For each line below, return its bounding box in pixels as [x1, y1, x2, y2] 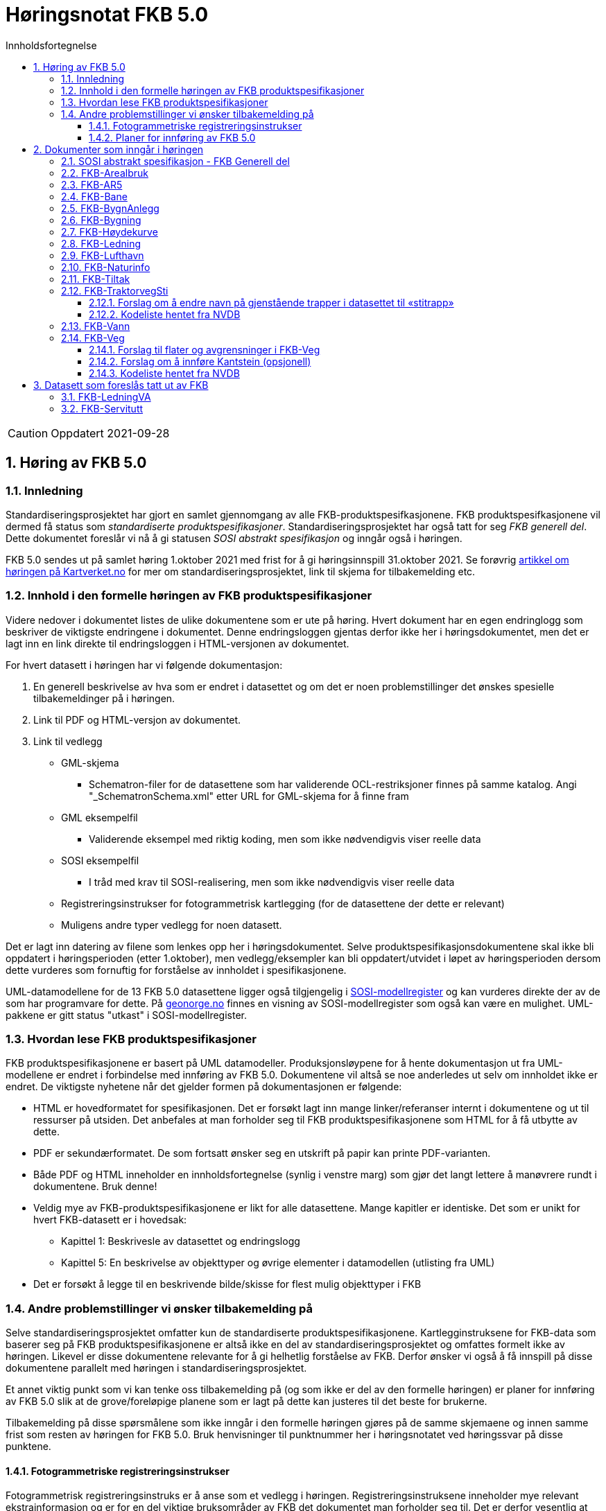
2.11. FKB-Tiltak [61, 272, 130, 285]
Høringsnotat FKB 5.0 [6, 3, 209, 26]
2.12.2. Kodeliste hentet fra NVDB [89, 308, 241, 320]
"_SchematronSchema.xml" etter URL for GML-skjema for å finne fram [89, 789, 409, 802]
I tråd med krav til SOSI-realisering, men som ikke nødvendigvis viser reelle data [89, 875, 455, 888]
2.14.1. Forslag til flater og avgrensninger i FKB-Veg [89, 343, 320, 356]
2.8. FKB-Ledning [61, 237, 141, 250]
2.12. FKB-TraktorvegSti [61, 284, 168, 297]
